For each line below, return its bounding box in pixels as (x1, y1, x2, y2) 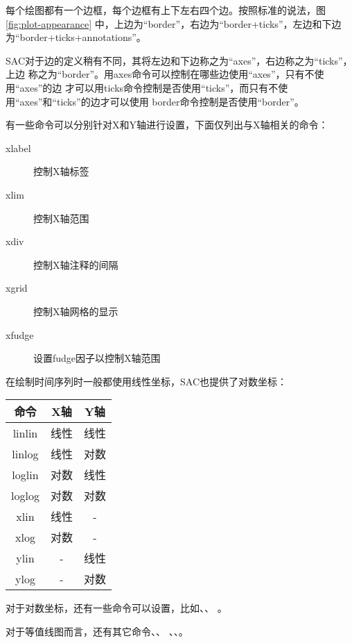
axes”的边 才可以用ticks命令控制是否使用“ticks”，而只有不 (19, 80, 279, 94)
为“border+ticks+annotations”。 (6, 30, 146, 44)
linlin (12, 424, 38, 441)
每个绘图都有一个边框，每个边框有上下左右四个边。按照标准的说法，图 (6, 3, 326, 17)
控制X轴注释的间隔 (33, 257, 118, 272)
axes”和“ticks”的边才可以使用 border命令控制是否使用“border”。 (19, 94, 304, 108)
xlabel (6, 140, 31, 155)
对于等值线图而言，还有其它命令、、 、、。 (6, 624, 188, 638)
